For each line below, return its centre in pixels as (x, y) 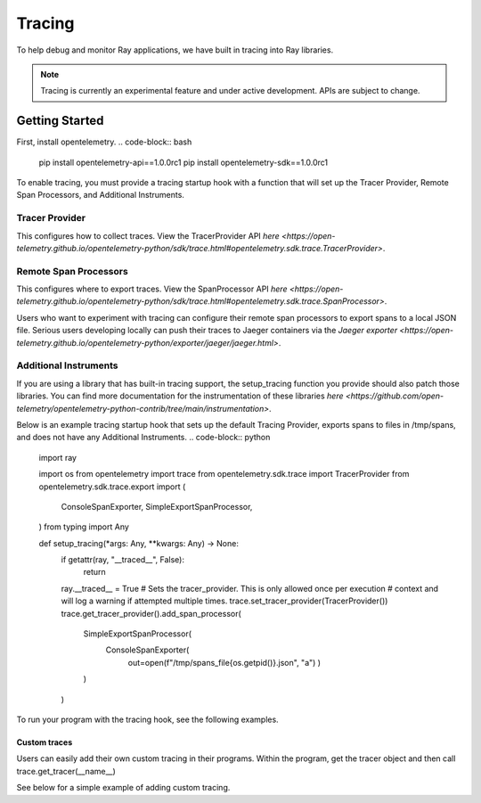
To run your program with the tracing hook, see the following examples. (148, 719)
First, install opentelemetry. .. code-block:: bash (104, 142)
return (94, 572)
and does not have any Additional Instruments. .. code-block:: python (143, 438)
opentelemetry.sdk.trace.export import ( (112, 487)
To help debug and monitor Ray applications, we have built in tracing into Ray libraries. (175, 50)
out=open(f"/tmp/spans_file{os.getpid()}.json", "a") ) (224, 662)
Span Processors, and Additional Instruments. (100, 195)
